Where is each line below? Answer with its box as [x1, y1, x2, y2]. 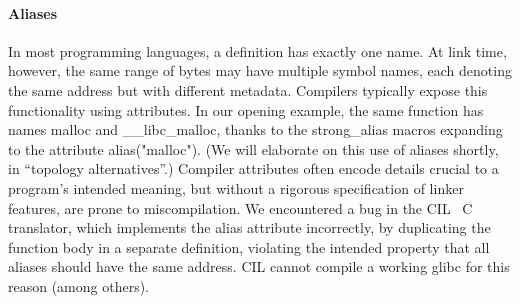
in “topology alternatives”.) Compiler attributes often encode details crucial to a [8, 158, 499, 179]
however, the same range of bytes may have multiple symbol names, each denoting [8, 60, 512, 81]
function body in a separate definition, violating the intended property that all [8, 236, 490, 257]
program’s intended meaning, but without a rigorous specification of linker [8, 177, 464, 198]
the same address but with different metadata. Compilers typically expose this [8, 79, 488, 100]
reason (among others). [8, 275, 150, 296]
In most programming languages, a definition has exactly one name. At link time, [8, 40, 507, 61]
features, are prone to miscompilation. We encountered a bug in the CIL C [8, 197, 473, 218]
